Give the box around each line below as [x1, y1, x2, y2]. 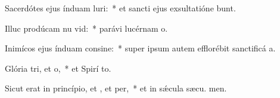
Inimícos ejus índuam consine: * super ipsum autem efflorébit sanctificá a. [5, 42, 276, 54]
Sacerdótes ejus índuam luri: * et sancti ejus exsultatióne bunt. [5, 2, 236, 14]
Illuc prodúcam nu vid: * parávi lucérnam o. [5, 22, 168, 34]
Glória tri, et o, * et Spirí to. [5, 62, 111, 74]
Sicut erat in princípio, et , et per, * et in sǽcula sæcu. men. [5, 82, 227, 94]
